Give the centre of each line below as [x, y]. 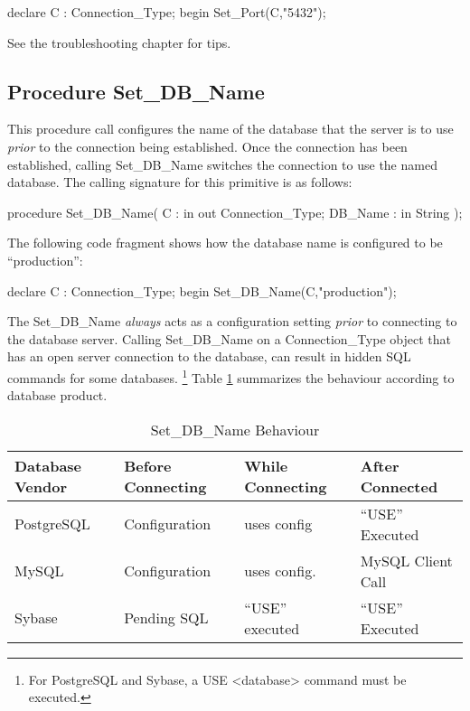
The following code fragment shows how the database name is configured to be [225, 243]
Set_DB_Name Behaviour [235, 429]
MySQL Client [406, 560]
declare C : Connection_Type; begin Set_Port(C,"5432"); [167, 12]
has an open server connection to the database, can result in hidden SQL [209, 356]
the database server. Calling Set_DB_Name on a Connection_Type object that [229, 338]
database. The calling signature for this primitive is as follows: [180, 182]
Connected [399, 486]
